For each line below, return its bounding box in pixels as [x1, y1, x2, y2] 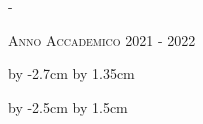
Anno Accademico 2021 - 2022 [8, 29, 196, 50]
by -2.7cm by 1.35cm [8, 63, 135, 84]
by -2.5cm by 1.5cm [8, 96, 128, 117]
